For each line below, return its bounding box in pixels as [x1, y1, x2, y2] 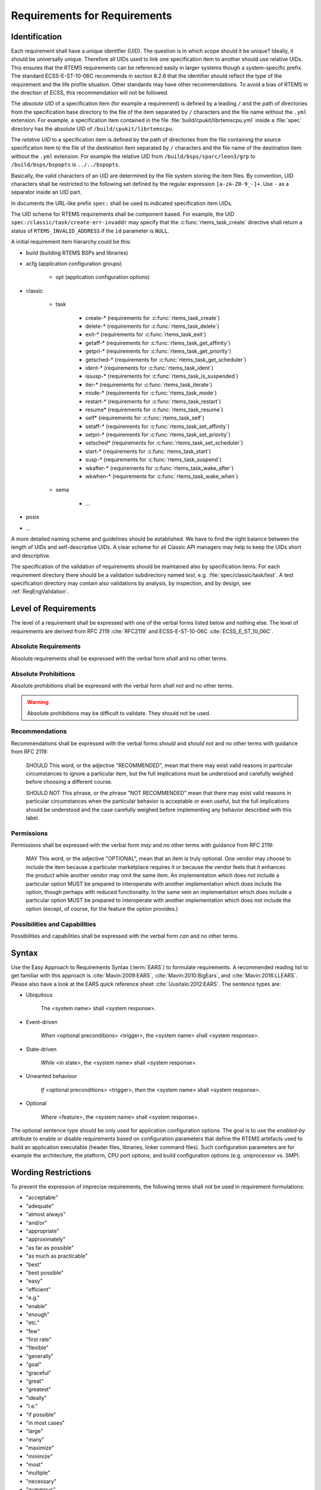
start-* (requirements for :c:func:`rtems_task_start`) [85, 448, 211, 455]
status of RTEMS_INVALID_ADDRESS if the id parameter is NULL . [11, 227, 169, 234]
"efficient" [26, 1286, 51, 1293]
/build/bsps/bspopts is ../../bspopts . [11, 161, 120, 168]
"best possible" [26, 1269, 64, 1276]
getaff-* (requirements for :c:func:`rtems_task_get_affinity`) [85, 339, 231, 346]
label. [26, 814, 40, 821]
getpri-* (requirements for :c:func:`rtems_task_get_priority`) [85, 347, 232, 355]
